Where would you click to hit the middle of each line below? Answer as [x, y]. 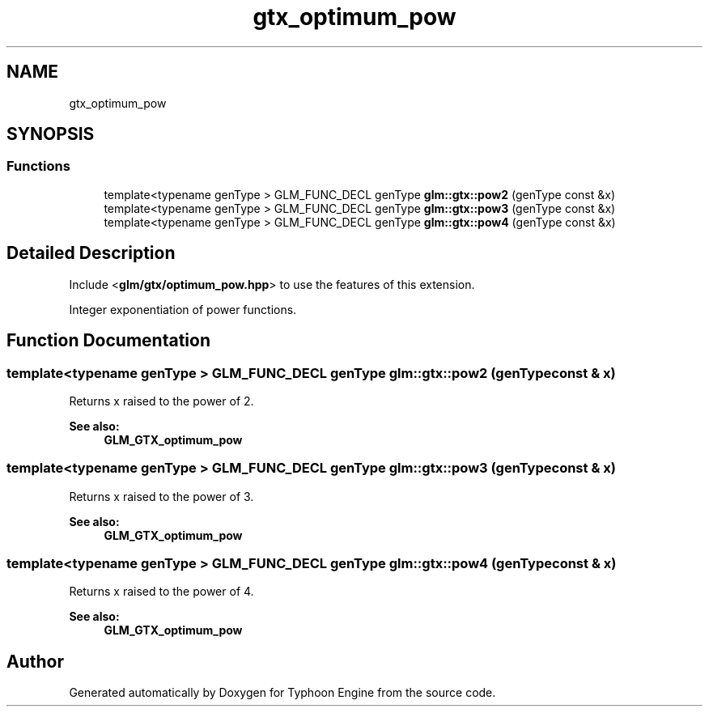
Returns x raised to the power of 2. [161, 401]
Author [35, 661]
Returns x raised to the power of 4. [161, 592]
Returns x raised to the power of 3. [161, 496]
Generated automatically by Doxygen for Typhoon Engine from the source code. [282, 693]
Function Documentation [108, 341]
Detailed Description [91, 253]
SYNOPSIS [51, 134]
